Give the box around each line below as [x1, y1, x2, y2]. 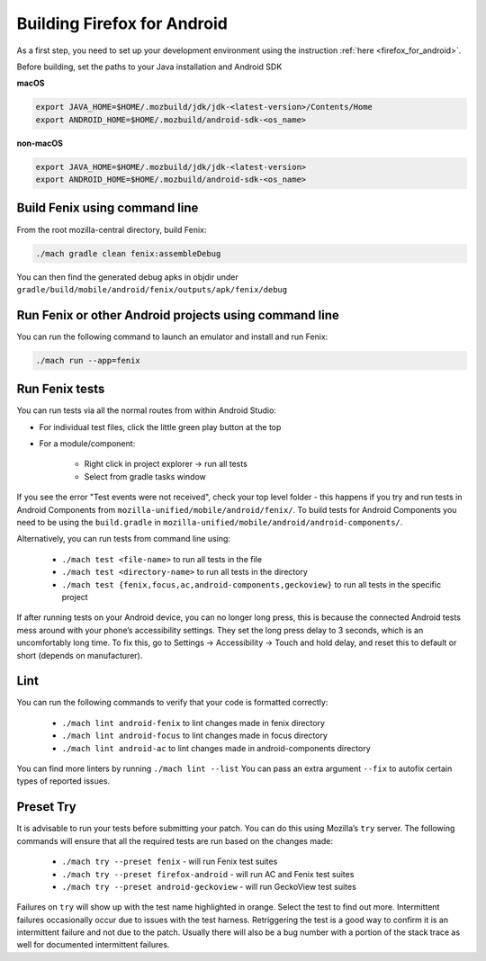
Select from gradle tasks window [84, 471, 207, 481]
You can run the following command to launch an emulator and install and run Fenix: [16, 331, 328, 342]
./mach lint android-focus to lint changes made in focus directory [61, 730, 328, 741]
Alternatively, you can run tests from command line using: [16, 534, 231, 544]
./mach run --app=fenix [35, 355, 141, 365]
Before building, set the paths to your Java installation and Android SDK [16, 61, 283, 72]
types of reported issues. [16, 776, 111, 786]
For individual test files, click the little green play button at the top [39, 421, 282, 432]
